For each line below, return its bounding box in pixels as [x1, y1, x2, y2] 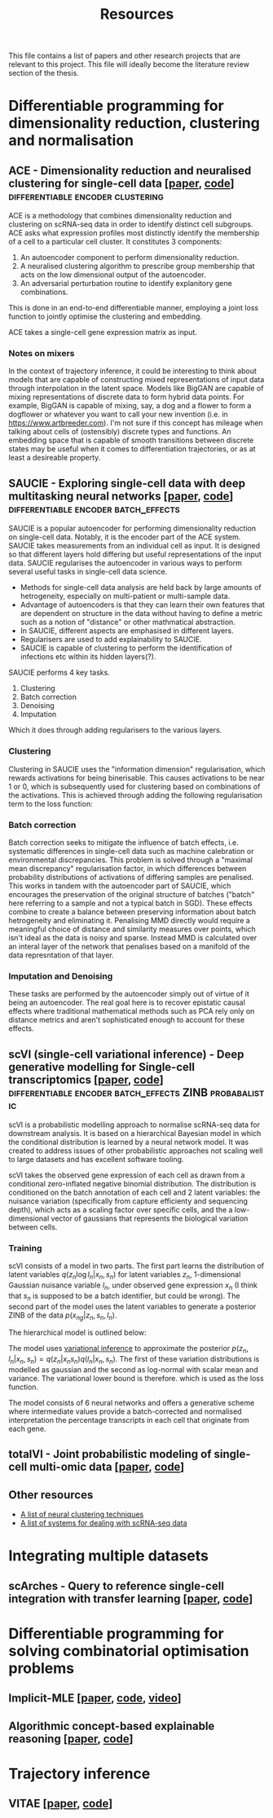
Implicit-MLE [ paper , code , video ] [8, 1692, 182, 1706]
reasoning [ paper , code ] [8, 1732, 134, 1745]
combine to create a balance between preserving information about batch [8, 906, 257, 917]
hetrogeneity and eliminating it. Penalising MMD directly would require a [8, 915, 250, 925]
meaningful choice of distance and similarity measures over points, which [8, 924, 256, 934]
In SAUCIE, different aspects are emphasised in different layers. [20, 626, 234, 636]
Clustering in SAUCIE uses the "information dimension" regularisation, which [8, 764, 266, 774]
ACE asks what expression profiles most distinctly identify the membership [8, 228, 260, 238]
